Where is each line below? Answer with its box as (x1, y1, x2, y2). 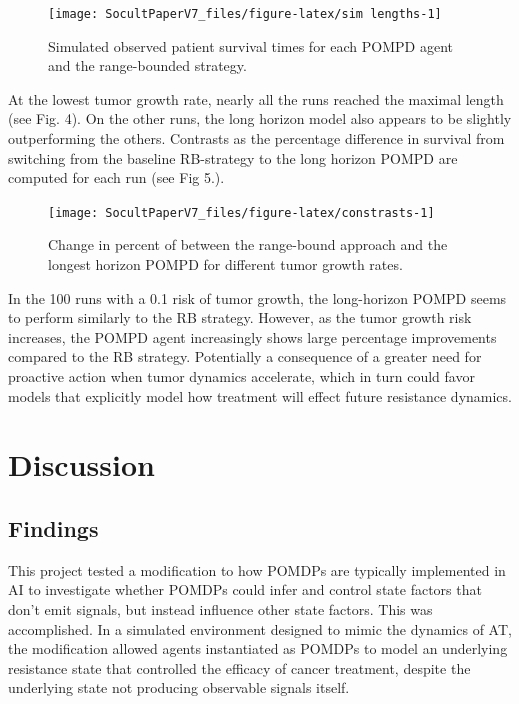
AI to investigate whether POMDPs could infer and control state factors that (8, 579, 482, 600)
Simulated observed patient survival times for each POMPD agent (48, 35, 453, 56)
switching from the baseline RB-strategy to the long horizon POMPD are (8, 147, 458, 168)
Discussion (8, 444, 155, 485)
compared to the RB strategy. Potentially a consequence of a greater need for (8, 346, 482, 367)
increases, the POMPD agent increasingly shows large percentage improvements (8, 326, 497, 347)
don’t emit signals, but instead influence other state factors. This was (8, 598, 433, 619)
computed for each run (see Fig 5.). (8, 167, 225, 188)
